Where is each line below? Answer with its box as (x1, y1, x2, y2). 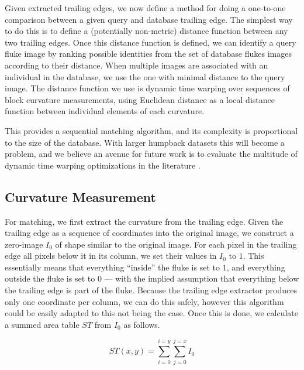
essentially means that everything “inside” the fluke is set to (5, 261, 220, 273)
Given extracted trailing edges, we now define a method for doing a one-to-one (5, 2, 286, 13)
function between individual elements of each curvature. (5, 105, 205, 117)
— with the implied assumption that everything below (104, 272, 299, 285)
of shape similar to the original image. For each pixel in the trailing (55, 238, 297, 250)
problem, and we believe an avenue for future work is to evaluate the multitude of (5, 148, 298, 160)
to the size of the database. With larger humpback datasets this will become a (5, 136, 285, 148)
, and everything (226, 261, 285, 273)
